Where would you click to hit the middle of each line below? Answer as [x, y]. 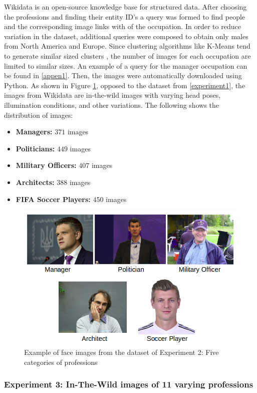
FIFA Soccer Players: [53, 199]
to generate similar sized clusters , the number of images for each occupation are [127, 55]
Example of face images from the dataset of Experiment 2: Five [121, 352]
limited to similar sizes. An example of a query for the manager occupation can [126, 65]
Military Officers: [46, 165]
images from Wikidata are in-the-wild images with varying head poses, [112, 95]
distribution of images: [39, 115]
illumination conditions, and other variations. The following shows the [111, 105]
